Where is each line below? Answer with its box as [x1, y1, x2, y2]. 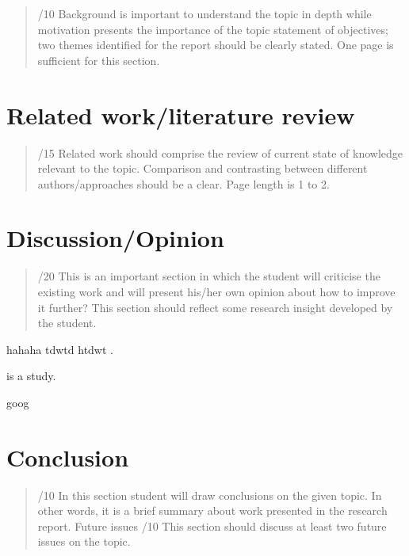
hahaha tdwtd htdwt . [6, 341, 113, 357]
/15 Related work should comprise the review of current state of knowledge [37, 144, 403, 161]
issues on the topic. [37, 533, 131, 550]
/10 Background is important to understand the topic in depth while [37, 6, 372, 21]
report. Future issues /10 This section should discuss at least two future [37, 517, 387, 534]
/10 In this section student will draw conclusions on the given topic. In [37, 486, 382, 503]
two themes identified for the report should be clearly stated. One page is [37, 36, 394, 53]
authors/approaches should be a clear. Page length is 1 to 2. [37, 175, 330, 192]
